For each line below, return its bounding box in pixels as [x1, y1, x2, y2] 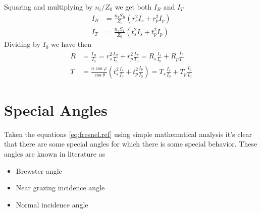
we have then [50, 39, 92, 49]
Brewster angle [16, 165, 62, 176]
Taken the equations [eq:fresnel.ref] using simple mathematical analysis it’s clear [4, 128, 252, 139]
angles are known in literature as [4, 149, 106, 159]
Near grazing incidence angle [16, 182, 105, 193]
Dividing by [4, 39, 40, 49]
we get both [115, 2, 151, 12]
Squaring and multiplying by [4, 2, 93, 12]
